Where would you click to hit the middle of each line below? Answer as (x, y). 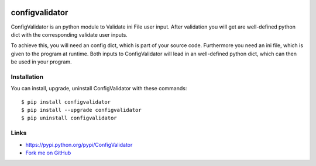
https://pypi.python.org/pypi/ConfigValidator (79, 144)
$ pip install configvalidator (66, 102)
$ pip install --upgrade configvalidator (81, 110)
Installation (27, 77)
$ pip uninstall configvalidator (69, 118)
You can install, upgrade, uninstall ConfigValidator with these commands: (99, 89)
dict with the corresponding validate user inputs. (69, 34)
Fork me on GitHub (48, 153)
